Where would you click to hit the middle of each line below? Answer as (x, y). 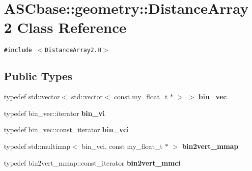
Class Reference (72, 27)
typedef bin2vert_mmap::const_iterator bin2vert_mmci (92, 162)
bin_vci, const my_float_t (122, 146)
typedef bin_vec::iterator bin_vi (55, 113)
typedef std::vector (32, 97)
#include (18, 50)
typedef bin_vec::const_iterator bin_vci (67, 129)
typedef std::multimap (37, 146)
